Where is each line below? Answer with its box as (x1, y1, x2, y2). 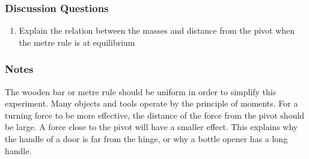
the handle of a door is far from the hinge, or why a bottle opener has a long (5, 132, 288, 145)
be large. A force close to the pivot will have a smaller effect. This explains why (5, 120, 298, 133)
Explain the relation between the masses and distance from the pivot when (19, 24, 295, 37)
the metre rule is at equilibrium (19, 36, 135, 48)
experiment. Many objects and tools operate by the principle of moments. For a (5, 97, 298, 110)
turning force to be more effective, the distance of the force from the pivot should (5, 108, 305, 121)
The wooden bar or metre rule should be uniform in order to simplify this (5, 85, 277, 98)
